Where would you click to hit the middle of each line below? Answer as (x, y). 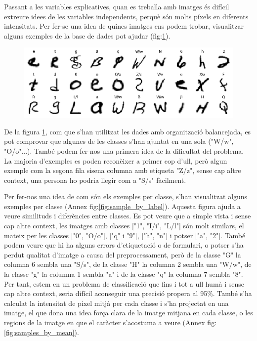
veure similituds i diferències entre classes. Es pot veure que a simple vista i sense (128, 216)
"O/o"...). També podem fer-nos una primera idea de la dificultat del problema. (124, 150)
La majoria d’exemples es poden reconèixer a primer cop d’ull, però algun (116, 160)
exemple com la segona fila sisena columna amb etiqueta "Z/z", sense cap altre (123, 170)
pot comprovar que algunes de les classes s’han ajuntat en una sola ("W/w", (119, 141)
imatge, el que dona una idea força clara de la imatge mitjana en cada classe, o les (128, 313)
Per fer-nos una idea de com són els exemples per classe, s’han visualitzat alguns (126, 196)
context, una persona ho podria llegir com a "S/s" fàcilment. (95, 180)
